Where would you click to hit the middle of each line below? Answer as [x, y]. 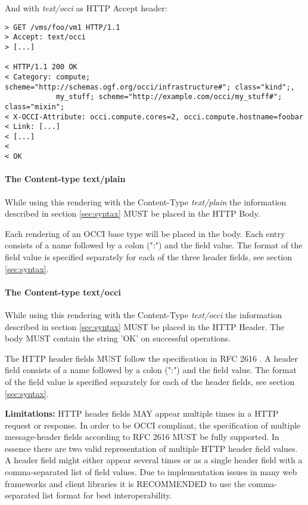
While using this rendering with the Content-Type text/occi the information [144, 314]
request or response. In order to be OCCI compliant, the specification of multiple [153, 425]
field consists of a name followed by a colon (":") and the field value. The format [151, 370]
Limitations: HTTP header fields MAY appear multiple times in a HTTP [142, 413]
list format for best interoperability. [107, 495]
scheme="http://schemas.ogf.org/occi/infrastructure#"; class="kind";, [150, 87]
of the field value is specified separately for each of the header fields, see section [150, 381]
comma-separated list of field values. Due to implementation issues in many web [151, 472]
